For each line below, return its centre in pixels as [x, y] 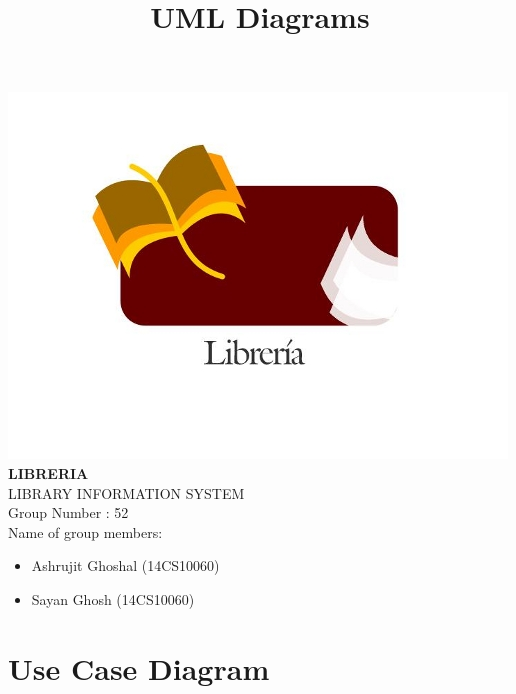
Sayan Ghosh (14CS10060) [113, 598]
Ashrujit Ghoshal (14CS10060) [125, 565]
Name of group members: [85, 531]
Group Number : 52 [68, 512]
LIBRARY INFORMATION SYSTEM [126, 492]
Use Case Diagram [139, 667]
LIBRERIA [48, 472]
